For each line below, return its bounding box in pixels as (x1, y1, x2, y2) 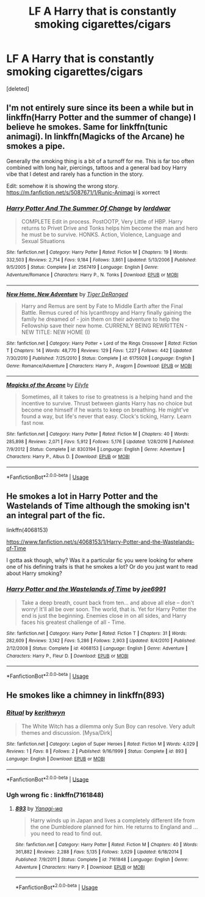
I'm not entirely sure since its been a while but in (6, 103, 194, 113)
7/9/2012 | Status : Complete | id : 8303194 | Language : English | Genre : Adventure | (6, 446, 185, 452)
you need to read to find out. (30, 830, 103, 837)
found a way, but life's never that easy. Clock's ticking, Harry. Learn (21, 413, 192, 420)
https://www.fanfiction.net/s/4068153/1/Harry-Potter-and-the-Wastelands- (6, 538, 195, 546)
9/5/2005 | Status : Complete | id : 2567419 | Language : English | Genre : (6, 265, 159, 271)
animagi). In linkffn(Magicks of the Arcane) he (6, 132, 185, 142)
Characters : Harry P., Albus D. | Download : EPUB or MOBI (6, 454, 130, 460)
